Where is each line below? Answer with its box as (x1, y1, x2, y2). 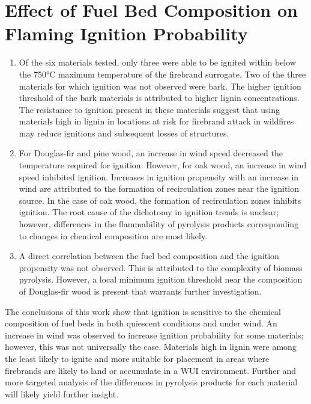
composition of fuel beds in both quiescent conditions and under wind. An (5, 317, 277, 329)
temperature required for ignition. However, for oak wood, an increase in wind (19, 159, 307, 171)
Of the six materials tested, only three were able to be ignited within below (19, 56, 296, 69)
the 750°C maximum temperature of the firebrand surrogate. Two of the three (19, 67, 306, 80)
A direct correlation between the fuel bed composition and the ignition (19, 249, 279, 262)
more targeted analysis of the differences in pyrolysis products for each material (5, 376, 298, 388)
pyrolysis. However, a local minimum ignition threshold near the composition (19, 273, 303, 286)
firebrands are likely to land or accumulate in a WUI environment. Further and (5, 364, 297, 376)
